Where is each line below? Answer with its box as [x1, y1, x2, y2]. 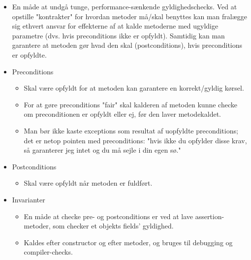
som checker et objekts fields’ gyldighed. [53, 221, 174, 231]
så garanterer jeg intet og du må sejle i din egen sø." [24, 145, 181, 155]
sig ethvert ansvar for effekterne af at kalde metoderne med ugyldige [12, 21, 219, 31]
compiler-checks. [24, 247, 73, 257]
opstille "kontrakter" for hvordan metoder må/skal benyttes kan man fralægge [12, 11, 248, 21]
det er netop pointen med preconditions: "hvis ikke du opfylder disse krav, [24, 135, 247, 145]
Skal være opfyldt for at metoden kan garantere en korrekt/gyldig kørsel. [24, 83, 244, 93]
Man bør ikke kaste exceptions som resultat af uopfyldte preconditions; [24, 125, 238, 135]
